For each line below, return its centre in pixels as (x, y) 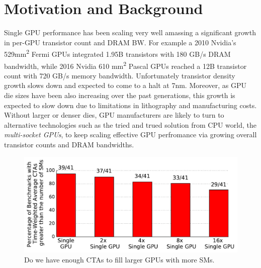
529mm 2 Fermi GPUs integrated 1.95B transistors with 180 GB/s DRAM (117, 53)
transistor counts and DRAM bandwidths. (69, 144)
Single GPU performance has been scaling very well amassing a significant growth (130, 32)
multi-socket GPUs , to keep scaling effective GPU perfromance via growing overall (130, 135)
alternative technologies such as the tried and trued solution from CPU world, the (130, 124)
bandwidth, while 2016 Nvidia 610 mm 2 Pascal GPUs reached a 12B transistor (125, 65)
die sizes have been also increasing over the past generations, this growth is (120, 95)
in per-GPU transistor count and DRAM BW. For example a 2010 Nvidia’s (120, 42)
